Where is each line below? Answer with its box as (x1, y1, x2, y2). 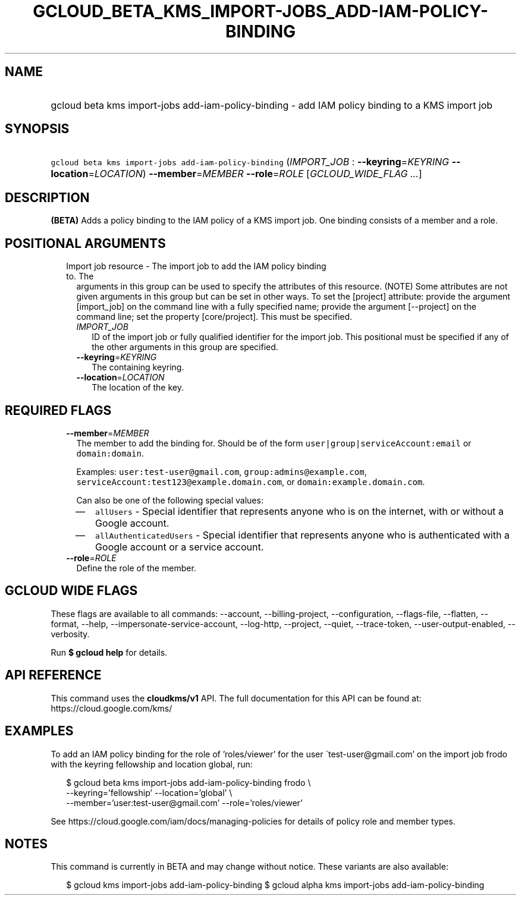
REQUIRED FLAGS (5, 402, 112, 418)
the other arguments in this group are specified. (92, 342, 278, 353)
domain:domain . (76, 448, 145, 458)
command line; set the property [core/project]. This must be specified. (76, 311, 353, 322)
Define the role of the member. (76, 562, 196, 573)
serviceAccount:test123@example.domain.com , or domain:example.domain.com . (76, 476, 425, 487)
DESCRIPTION (5, 190, 90, 205)
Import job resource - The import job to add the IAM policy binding (66, 261, 327, 272)
